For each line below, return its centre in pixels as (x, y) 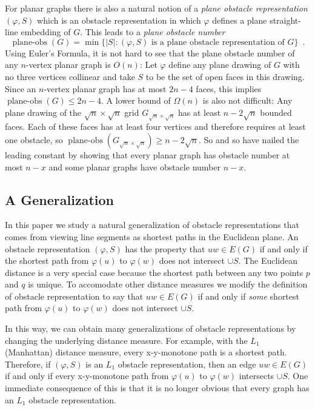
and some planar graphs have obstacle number (134, 166)
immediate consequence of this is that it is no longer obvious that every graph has (157, 388)
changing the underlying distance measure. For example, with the (126, 340)
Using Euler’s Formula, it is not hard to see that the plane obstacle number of (150, 52)
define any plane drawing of (220, 65)
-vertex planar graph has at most (105, 88)
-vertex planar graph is (68, 65)
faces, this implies (229, 88)
